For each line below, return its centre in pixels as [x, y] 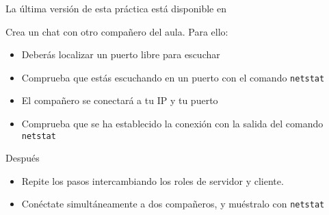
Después [23, 158]
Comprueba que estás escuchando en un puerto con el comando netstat [173, 77]
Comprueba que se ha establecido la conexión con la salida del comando [172, 124]
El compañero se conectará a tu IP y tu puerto [120, 100]
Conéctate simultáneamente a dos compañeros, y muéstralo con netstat [173, 204]
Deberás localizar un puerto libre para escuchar [121, 54]
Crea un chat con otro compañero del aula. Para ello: [117, 31]
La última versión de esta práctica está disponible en [116, 8]
